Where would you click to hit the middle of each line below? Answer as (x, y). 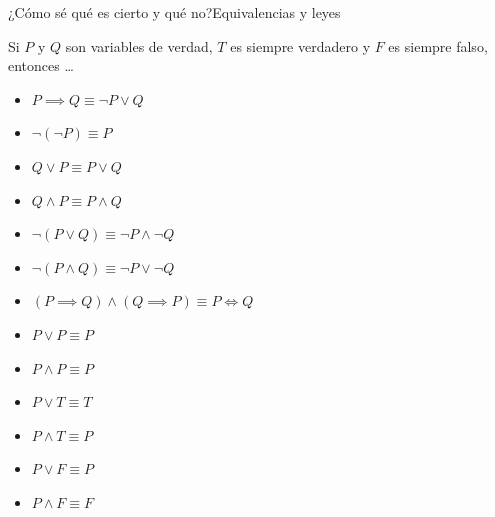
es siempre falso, (438, 45)
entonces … (41, 65)
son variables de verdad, (139, 45)
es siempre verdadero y (300, 45)
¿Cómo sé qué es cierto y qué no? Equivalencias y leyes (174, 12)
